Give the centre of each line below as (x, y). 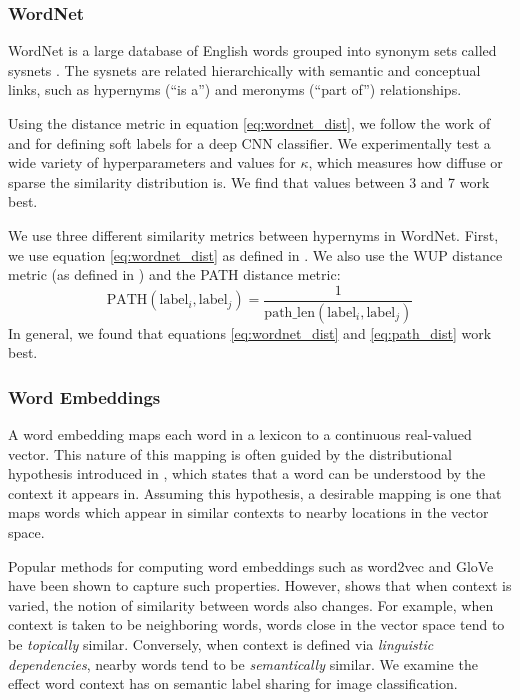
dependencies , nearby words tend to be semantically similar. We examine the (243, 663)
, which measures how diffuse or (405, 162)
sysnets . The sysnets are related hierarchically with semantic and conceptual (244, 69)
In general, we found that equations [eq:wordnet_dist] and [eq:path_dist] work (250, 332)
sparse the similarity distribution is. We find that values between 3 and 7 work (249, 181)
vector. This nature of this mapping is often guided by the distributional (230, 453)
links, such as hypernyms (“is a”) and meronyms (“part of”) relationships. (235, 89)
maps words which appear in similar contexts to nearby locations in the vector (248, 512)
